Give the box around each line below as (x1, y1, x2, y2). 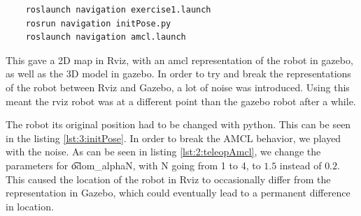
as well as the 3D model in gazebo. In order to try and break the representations (6, 66, 351, 81)
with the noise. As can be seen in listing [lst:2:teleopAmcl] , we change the (6, 144, 321, 159)
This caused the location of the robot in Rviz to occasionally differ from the (6, 171, 331, 186)
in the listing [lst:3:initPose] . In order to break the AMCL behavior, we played (6, 130, 341, 145)
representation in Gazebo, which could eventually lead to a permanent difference (6, 185, 351, 200)
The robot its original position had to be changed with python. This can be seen (6, 117, 351, 132)
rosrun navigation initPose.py (25, 18, 171, 29)
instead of (279, 157, 322, 172)
